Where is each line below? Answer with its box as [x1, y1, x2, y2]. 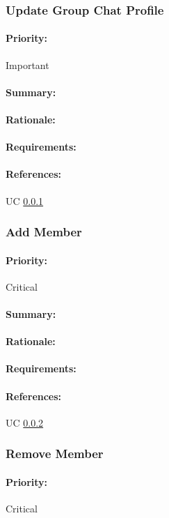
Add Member [6, 223, 82, 241]
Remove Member [6, 445, 104, 462]
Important [6, 57, 49, 72]
